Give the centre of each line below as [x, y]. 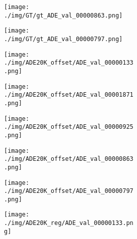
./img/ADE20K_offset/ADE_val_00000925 [69, 127]
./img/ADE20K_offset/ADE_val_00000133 [69, 63]
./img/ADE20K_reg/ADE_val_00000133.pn [69, 223]
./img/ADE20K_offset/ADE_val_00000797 [69, 191]
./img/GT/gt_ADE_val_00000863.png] [63, 15]
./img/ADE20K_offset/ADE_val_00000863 [69, 159]
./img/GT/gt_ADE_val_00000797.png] [63, 39]
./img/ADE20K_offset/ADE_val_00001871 [69, 95]
